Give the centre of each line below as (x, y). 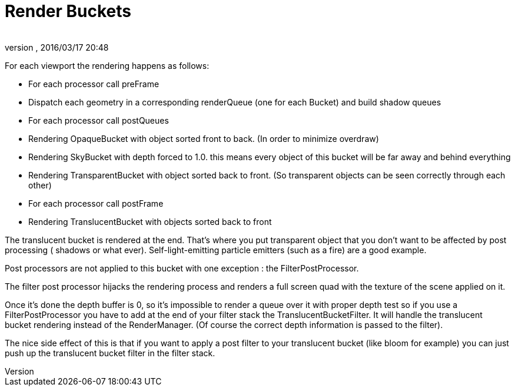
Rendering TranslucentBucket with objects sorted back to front (150, 221)
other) (40, 185)
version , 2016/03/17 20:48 (57, 47)
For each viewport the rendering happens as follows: (107, 65)
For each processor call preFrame (94, 84)
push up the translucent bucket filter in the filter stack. (110, 353)
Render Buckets (68, 11)
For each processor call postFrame (96, 203)
